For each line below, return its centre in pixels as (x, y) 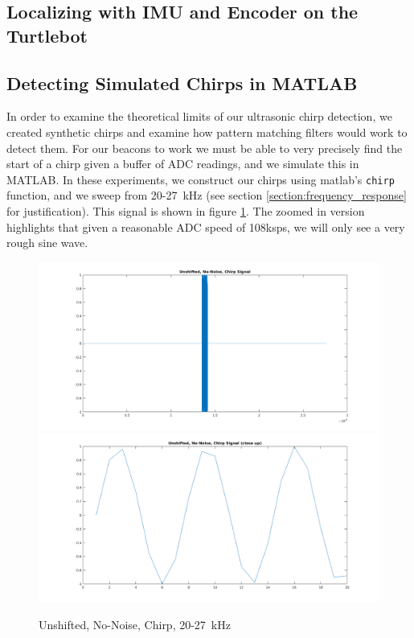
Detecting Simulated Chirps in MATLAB (182, 82)
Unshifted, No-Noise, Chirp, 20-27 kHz (135, 625)
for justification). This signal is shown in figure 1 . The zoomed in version (186, 211)
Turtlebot (47, 35)
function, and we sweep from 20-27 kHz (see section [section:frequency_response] (207, 195)
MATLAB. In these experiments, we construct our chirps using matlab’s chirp (201, 179)
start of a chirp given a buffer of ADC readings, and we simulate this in (183, 164)
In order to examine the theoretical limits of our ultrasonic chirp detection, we (199, 116)
